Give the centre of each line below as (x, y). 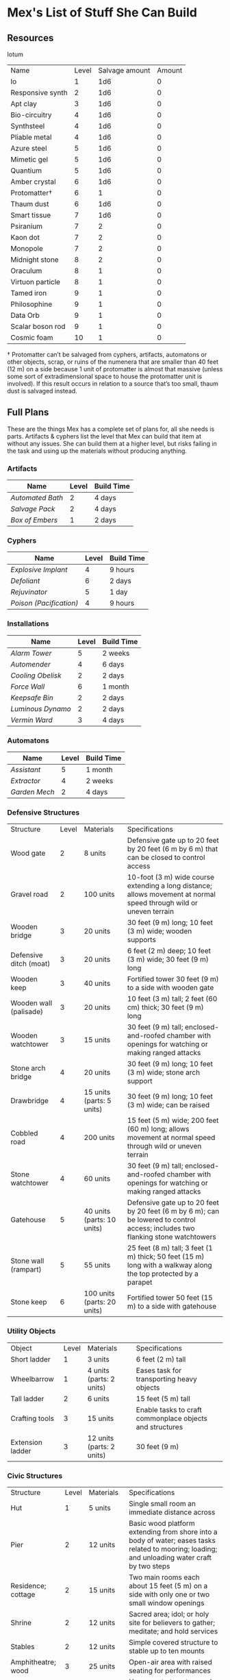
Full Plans (28, 412)
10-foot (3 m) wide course (170, 877)
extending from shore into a (173, 1531)
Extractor (26, 781)
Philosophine (31, 304)
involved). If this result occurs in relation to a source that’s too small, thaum (113, 384)
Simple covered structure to (174, 1642)
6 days (113, 664)
